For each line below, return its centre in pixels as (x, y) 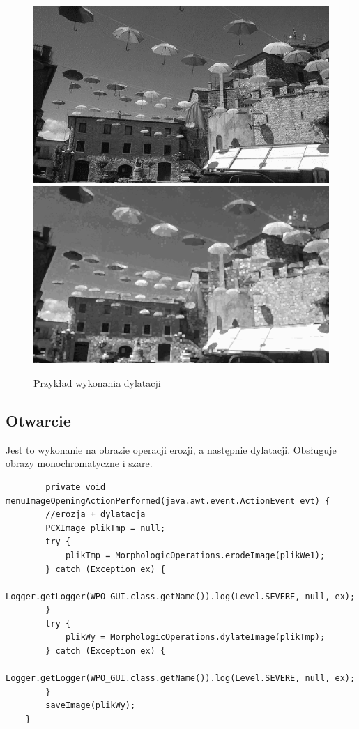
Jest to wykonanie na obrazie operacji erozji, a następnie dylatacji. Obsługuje (171, 449)
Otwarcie (38, 420)
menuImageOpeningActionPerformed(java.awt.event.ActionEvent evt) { (168, 501)
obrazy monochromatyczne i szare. (79, 463)
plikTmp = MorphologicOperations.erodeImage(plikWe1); (195, 555)
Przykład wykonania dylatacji (97, 382)
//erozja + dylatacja (96, 515)
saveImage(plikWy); (91, 706)
